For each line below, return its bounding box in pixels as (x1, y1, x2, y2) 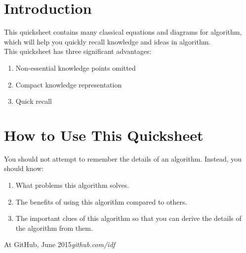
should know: (4, 163, 44, 173)
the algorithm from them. (15, 222, 93, 233)
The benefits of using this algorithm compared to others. (15, 196, 187, 207)
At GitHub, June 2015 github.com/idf (4, 239, 115, 250)
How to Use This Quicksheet (4, 125, 204, 145)
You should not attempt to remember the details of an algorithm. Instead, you (4, 153, 242, 164)
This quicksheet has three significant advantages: (4, 46, 152, 56)
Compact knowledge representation (15, 79, 122, 89)
